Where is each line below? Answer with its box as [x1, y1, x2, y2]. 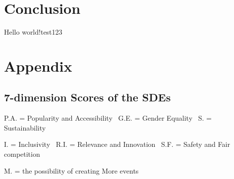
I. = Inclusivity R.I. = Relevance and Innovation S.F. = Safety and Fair [4, 139, 230, 149]
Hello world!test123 [4, 27, 62, 37]
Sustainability [4, 122, 46, 133]
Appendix [4, 55, 72, 76]
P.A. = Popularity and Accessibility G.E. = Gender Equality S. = [4, 113, 212, 123]
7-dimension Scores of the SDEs [4, 89, 171, 105]
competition [4, 149, 40, 159]
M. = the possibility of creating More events [4, 165, 139, 176]
